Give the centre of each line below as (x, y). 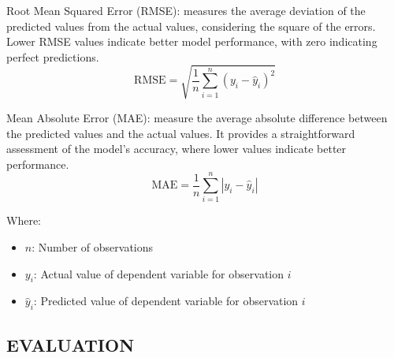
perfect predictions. (53, 56)
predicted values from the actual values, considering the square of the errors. (191, 26)
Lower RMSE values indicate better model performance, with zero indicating (192, 41)
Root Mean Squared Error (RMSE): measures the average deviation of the (186, 10)
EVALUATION (71, 344)
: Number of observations (93, 247)
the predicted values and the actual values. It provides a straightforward (181, 133)
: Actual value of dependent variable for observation (158, 273)
